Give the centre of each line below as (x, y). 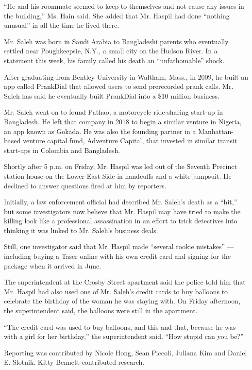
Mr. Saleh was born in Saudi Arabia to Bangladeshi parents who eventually (116, 41)
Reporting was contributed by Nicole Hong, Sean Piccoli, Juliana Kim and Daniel (126, 352)
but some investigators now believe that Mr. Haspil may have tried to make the (122, 211)
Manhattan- (216, 131)
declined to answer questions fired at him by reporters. (85, 185)
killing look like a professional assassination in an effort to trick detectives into (121, 221)
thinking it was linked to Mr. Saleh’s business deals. (81, 230)
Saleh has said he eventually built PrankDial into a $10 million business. (112, 95)
